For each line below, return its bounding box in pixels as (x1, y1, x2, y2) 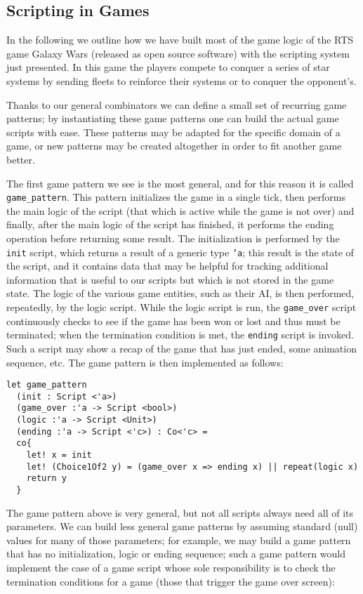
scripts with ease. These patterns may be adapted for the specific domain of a (6, 124, 341, 139)
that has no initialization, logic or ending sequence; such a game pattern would (6, 546, 345, 561)
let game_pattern (6, 380, 87, 390)
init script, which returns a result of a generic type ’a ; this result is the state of (6, 244, 354, 259)
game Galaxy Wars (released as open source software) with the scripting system (6, 46, 350, 60)
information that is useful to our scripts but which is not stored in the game (6, 272, 334, 286)
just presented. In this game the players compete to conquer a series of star (6, 60, 330, 74)
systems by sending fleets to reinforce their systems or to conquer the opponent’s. (6, 73, 357, 88)
